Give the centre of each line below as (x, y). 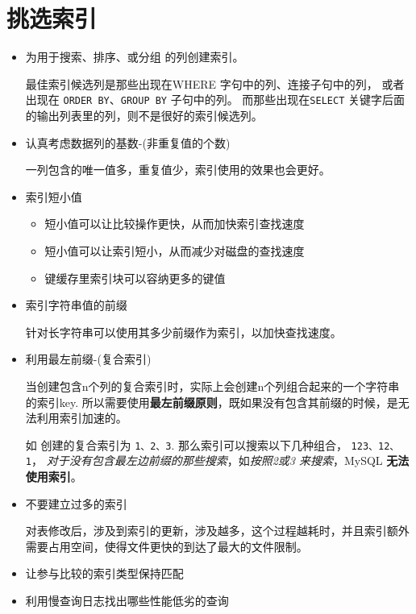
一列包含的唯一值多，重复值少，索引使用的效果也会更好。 (178, 170)
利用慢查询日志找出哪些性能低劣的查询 (127, 600)
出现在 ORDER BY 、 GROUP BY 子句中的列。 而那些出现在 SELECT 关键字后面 (215, 100)
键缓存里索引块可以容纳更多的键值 (135, 278)
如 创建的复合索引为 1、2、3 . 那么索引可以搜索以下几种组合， (186, 444)
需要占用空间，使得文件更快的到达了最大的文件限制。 (166, 546)
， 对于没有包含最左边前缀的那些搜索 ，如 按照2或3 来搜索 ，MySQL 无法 (220, 460)
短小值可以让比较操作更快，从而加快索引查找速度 (175, 224)
